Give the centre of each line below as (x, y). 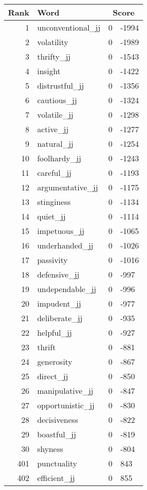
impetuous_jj (61, 231)
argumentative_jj (68, 187)
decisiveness (58, 420)
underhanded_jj (65, 245)
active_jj (53, 129)
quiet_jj (51, 216)
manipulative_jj (65, 391)
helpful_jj (55, 332)
